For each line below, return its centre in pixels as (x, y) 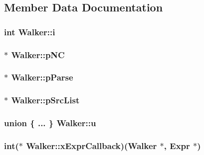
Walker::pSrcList (45, 100)
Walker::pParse (42, 77)
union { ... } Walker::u (50, 123)
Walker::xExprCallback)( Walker (92, 145)
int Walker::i (30, 32)
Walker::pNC (38, 54)
